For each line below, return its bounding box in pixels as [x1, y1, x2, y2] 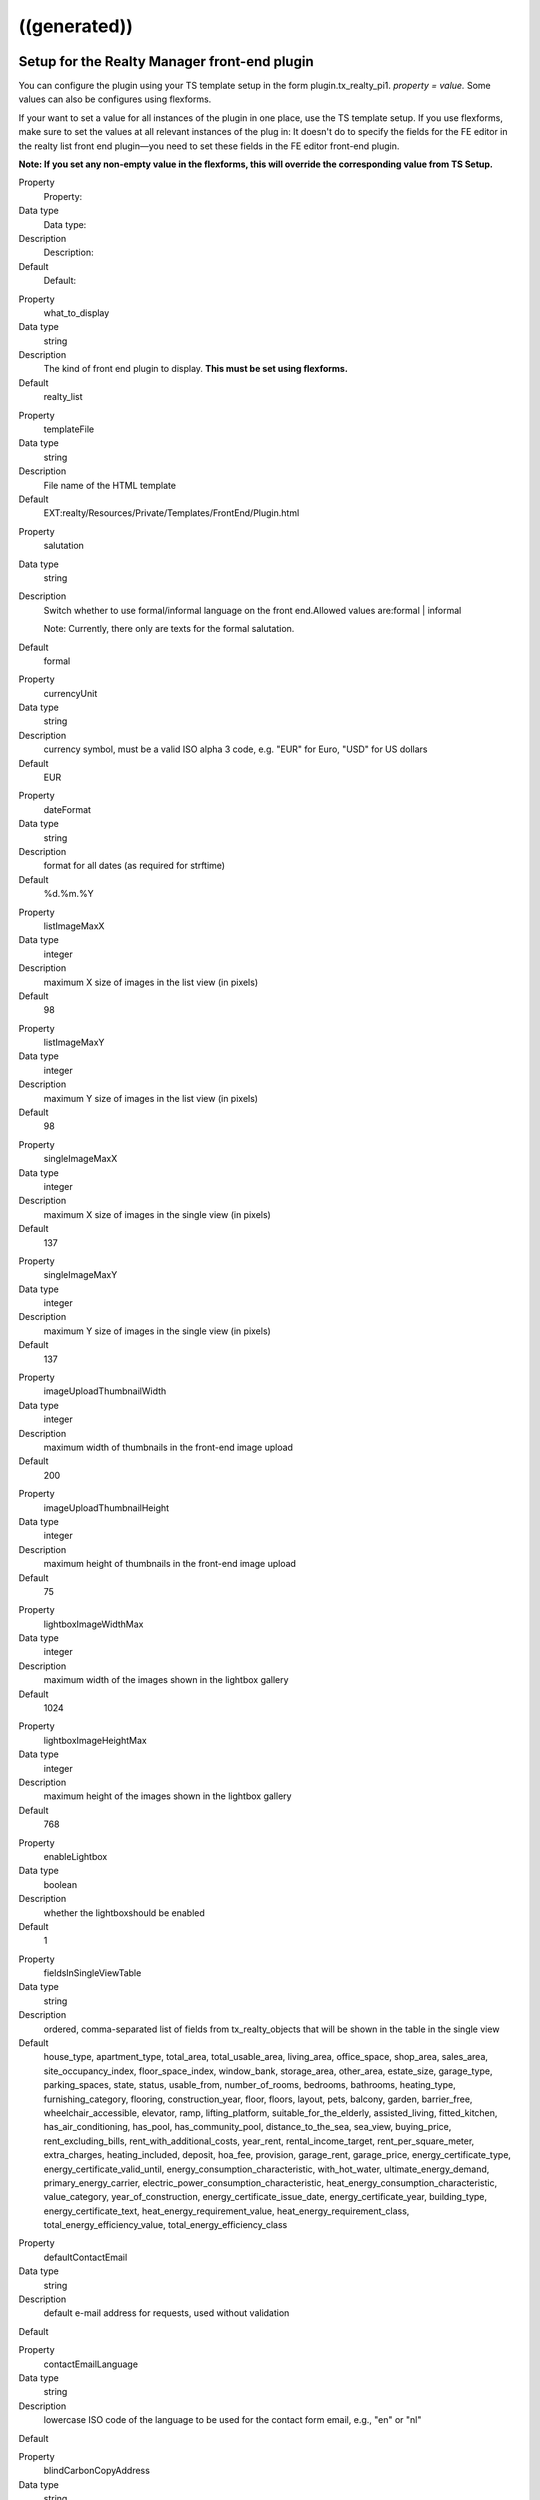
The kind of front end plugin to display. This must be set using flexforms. [43, 363, 349, 375]
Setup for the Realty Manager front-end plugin [18, 53, 314, 70]
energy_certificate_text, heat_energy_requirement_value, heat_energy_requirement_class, [43, 2205, 410, 2217]
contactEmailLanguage [43, 2358, 139, 2370]
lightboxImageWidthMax [43, 1618, 144, 1630]
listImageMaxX [43, 920, 105, 932]
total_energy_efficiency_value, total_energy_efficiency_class [43, 2219, 288, 2231]
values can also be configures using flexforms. [18, 93, 212, 105]
